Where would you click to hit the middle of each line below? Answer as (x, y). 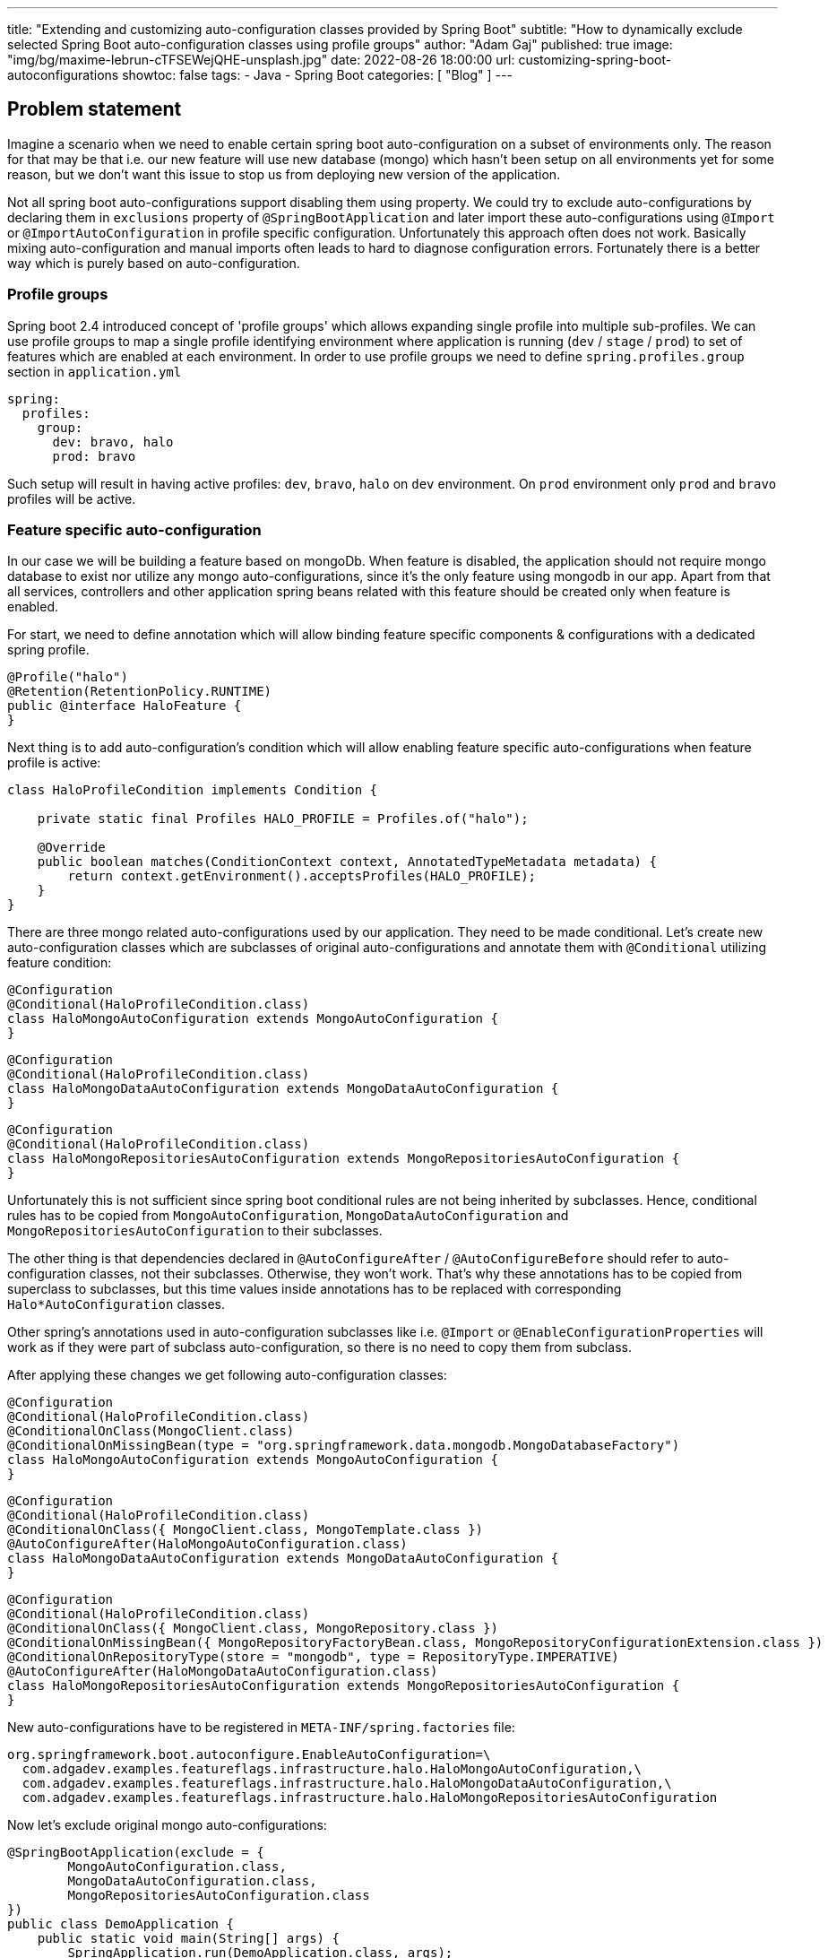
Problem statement (95, 109)
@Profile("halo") (68, 677)
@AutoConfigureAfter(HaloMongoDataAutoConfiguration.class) (223, 1672)
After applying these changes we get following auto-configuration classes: (227, 1375)
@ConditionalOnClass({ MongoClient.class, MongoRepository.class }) (253, 1629)
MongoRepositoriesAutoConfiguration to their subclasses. (195, 1231)
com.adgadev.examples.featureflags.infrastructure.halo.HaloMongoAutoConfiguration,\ (332, 1769)
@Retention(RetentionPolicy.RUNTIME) (140, 692)
